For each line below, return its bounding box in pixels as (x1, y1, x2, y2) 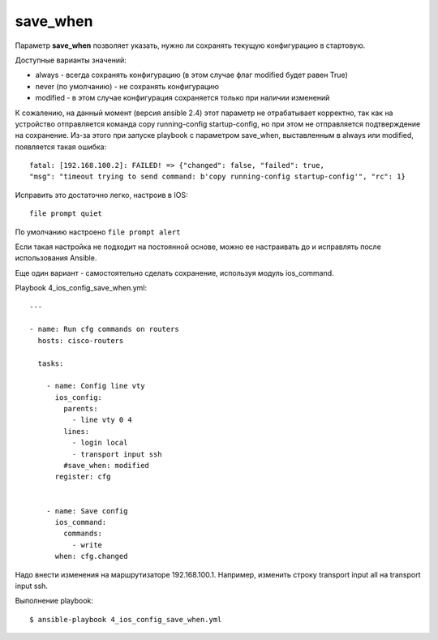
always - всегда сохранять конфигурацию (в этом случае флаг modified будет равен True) (35, 70, 348, 80)
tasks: (37, 359, 64, 368)
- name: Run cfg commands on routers (29, 324, 180, 334)
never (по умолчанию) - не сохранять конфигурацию (35, 81, 219, 91)
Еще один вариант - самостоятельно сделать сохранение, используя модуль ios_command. (15, 268, 334, 277)
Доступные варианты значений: (15, 55, 127, 65)
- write (71, 540, 103, 549)
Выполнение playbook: (15, 596, 93, 606)
